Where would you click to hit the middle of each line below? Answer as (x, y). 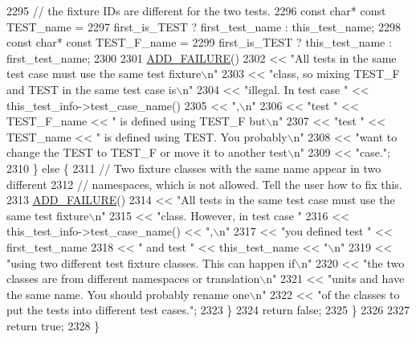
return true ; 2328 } (53, 325)
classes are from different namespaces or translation (133, 279)
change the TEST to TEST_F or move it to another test (147, 152)
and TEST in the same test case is (92, 89)
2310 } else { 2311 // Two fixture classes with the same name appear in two (194, 168)
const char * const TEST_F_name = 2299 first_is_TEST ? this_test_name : (199, 42)
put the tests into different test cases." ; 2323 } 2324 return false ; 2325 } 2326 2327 (208, 310)
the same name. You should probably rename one (128, 294)
